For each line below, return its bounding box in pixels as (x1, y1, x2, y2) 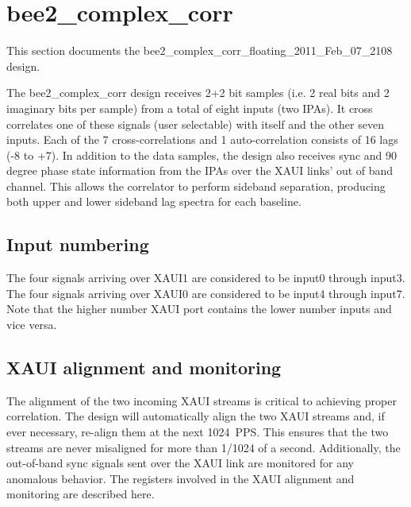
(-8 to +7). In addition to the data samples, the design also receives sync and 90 (6, 146, 398, 163)
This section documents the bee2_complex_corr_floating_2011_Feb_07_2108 (6, 42, 393, 59)
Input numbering (6, 232, 149, 257)
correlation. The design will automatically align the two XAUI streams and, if (6, 408, 385, 424)
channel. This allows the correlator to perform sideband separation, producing (6, 177, 386, 194)
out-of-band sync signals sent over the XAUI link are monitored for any (6, 455, 354, 471)
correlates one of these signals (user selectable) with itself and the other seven (6, 115, 384, 132)
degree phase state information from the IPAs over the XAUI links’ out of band (6, 162, 394, 179)
